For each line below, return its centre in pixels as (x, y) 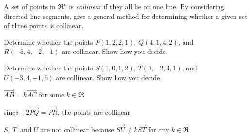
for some (52, 95)
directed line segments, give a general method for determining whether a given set (126, 16)
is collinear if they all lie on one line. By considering (147, 6)
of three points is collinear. (44, 26)
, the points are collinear (94, 112)
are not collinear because (77, 129)
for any (159, 129)
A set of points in (30, 6)
